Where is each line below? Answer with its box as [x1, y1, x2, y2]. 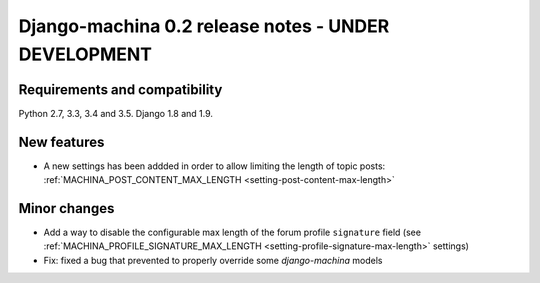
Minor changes [18, 200, 115, 217]
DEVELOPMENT [18, 43, 153, 65]
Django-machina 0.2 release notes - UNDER [18, 15, 390, 37]
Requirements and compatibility [18, 81, 223, 98]
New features [18, 133, 105, 150]
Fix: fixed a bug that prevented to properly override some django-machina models [43, 254, 383, 266]
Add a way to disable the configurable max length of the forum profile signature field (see [43, 226, 422, 239]
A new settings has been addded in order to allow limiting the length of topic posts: [43, 160, 386, 172]
